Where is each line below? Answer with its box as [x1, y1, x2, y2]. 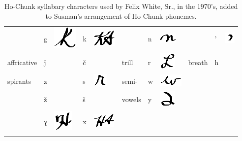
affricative [7, 57, 37, 67]
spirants [7, 76, 31, 86]
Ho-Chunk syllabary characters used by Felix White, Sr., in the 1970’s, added [4, 1, 238, 11]
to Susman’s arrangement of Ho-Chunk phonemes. [45, 10, 197, 21]
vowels [121, 94, 141, 105]
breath [188, 57, 208, 67]
